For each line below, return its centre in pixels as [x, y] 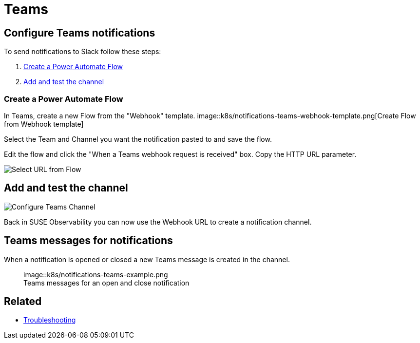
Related [23, 302]
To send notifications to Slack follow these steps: [83, 52]
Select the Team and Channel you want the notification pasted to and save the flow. [138, 139]
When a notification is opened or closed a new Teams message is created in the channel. [147, 259]
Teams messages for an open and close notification [106, 283]
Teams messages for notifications [88, 241]
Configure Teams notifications [80, 33]
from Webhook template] [44, 124]
